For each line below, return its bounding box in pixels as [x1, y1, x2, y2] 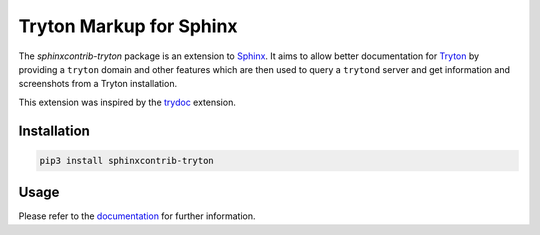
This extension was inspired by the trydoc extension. [18, 96, 237, 108]
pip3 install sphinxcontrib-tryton [39, 155, 214, 166]
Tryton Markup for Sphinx [18, 15, 239, 37]
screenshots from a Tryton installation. [18, 78, 178, 90]
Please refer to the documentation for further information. [18, 210, 256, 222]
